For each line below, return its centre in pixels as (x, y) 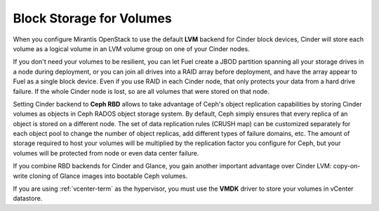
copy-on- (347, 166)
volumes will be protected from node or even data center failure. (106, 153)
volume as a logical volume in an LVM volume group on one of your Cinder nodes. (131, 48)
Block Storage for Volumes (92, 18)
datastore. (28, 198)
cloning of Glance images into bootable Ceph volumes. (108, 176)
